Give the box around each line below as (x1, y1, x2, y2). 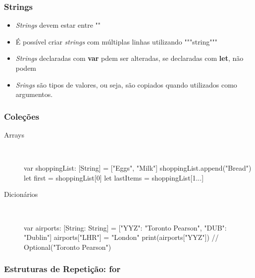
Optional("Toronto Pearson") (24, 241, 111, 252)
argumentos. (15, 89, 53, 99)
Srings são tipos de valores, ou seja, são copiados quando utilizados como (15, 79, 237, 90)
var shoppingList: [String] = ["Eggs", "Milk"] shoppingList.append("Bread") (24, 163, 252, 173)
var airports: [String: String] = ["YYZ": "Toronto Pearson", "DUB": (24, 222, 227, 232)
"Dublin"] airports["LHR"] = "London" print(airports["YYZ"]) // (24, 232, 219, 242)
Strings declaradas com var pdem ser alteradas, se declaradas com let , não (15, 53, 244, 63)
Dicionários (4, 189, 38, 199)
